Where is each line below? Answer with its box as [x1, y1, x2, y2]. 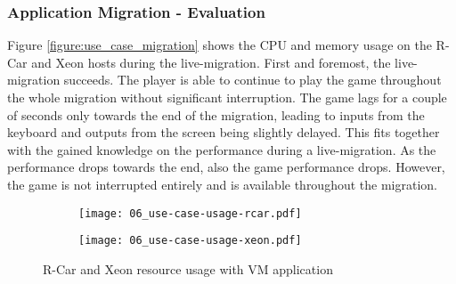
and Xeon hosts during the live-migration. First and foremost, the [31, 53, 391, 71]
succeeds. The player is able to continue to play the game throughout [63, 70, 442, 89]
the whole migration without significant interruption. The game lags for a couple [7, 88, 447, 106]
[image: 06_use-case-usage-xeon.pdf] [78, 234, 302, 247]
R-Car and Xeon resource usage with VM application [43, 259, 333, 278]
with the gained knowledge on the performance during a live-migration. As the [7, 140, 436, 158]
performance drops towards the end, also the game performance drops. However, [7, 158, 445, 176]
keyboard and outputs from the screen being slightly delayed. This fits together [7, 123, 440, 142]
